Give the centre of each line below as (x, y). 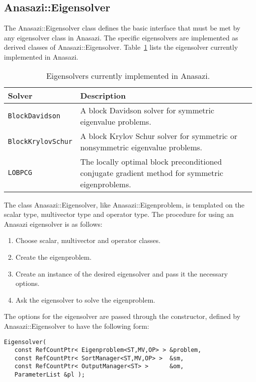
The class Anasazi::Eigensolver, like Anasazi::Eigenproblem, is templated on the (124, 204)
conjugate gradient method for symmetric (152, 173)
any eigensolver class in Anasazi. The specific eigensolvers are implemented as (121, 37)
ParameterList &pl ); (50, 375)
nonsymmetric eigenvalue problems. (141, 147)
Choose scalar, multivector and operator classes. (88, 240)
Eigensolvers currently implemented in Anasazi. (128, 75)
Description (103, 95)
